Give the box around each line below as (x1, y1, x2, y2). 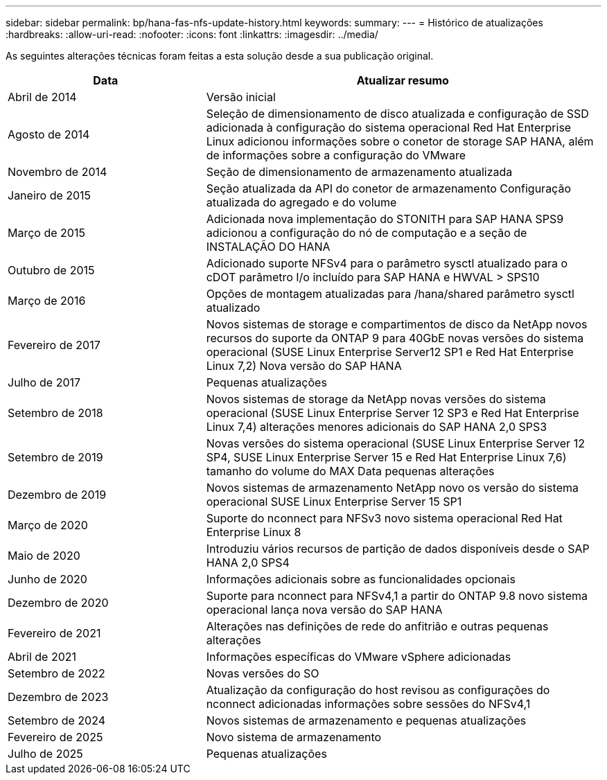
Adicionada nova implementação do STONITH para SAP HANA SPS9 (206, 212, 564, 226)
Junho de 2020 (8, 572, 87, 586)
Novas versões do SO (206, 666, 319, 680)
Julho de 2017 (8, 375, 81, 389)
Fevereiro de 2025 (8, 730, 103, 744)
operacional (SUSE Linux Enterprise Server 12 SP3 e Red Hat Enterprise (206, 406, 579, 420)
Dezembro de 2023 (8, 690, 109, 704)
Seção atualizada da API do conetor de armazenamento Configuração (206, 181, 571, 195)
